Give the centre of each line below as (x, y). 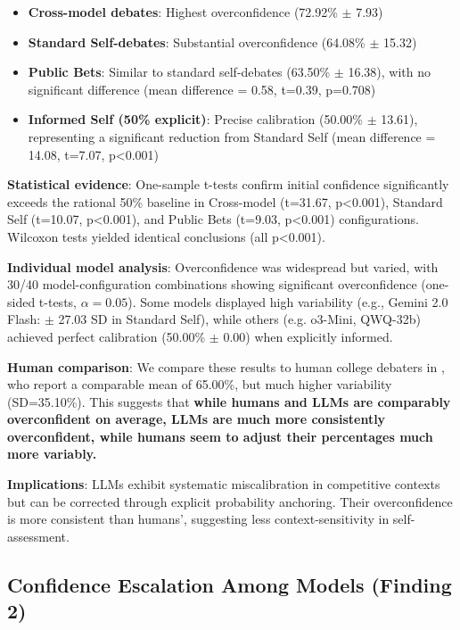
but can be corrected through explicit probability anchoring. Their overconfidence (230, 501)
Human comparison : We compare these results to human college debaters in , (226, 366)
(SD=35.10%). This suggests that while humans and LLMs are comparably (229, 401)
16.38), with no (389, 72)
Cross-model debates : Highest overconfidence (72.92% (183, 12)
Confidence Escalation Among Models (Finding (230, 584)
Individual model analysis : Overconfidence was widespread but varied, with (223, 266)
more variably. (52, 454)
